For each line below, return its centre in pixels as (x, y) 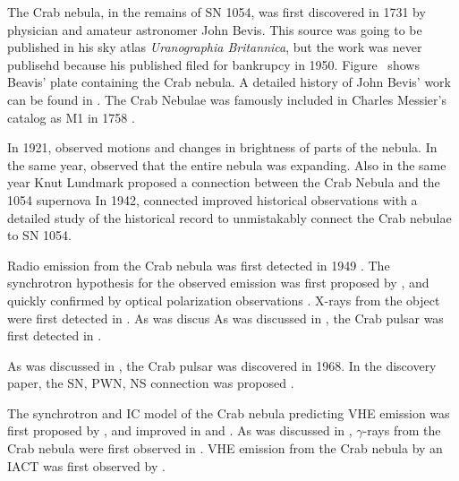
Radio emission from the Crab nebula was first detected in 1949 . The (199, 265)
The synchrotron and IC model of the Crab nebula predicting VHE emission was (229, 412)
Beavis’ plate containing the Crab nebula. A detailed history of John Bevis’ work (229, 82)
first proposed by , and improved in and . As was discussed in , (180, 430)
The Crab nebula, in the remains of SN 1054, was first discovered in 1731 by (217, 12)
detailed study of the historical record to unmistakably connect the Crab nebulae (229, 217)
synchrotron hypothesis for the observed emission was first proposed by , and (218, 283)
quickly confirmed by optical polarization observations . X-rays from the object (224, 300)
